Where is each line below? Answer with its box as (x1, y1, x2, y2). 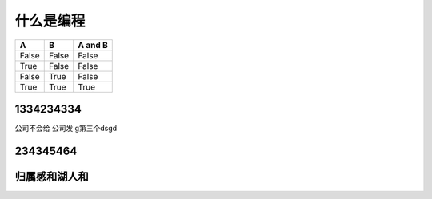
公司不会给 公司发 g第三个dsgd (14, 124, 118, 133)
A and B (78, 39, 108, 50)
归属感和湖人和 (14, 169, 89, 183)
